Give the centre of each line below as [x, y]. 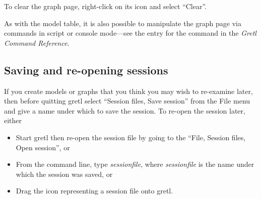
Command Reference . [37, 42]
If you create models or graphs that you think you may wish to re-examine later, [128, 91]
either [13, 120]
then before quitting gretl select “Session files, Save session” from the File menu [127, 101]
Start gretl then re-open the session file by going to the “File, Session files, [131, 137]
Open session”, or [43, 147]
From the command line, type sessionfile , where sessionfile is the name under [135, 164]
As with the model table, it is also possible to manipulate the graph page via [123, 23]
